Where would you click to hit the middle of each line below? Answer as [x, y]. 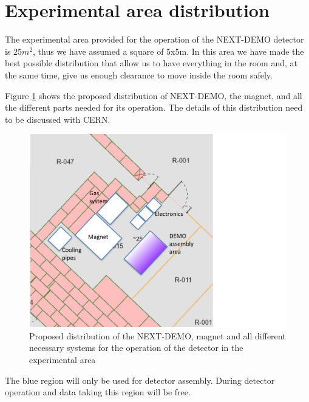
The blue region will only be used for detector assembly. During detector [140, 380]
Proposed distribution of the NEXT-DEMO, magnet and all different [158, 335]
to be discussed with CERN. [58, 119]
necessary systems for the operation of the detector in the [136, 348]
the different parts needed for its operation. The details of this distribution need [154, 107]
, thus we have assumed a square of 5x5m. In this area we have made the [168, 51]
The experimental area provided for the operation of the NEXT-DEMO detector [154, 39]
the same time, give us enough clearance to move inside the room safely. [139, 75]
